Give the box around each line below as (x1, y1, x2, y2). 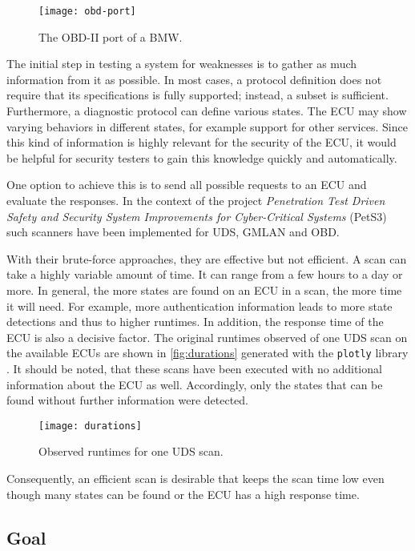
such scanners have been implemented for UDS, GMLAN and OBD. (6, 223, 340, 240)
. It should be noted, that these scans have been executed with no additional (6, 360, 382, 376)
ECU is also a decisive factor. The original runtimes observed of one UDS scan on (6, 328, 408, 345)
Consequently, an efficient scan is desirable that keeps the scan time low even (6, 470, 385, 487)
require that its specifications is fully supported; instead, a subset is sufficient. (6, 86, 389, 103)
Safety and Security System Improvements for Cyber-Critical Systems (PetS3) (6, 207, 387, 224)
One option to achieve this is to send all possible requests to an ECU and (6, 176, 367, 193)
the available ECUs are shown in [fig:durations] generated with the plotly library (6, 344, 409, 361)
